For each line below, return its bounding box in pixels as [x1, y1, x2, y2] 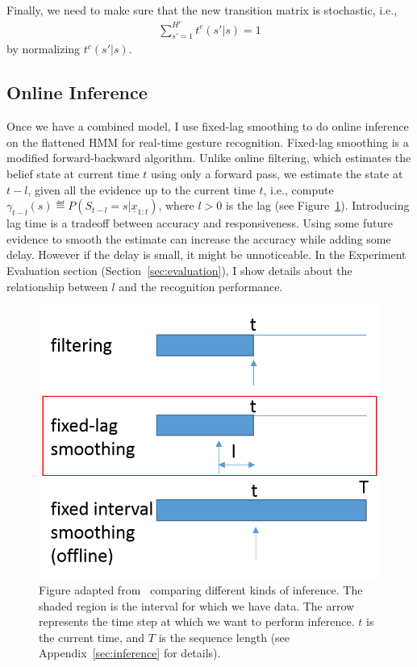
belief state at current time [6, 165, 140, 182]
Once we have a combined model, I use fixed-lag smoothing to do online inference [6, 118, 409, 135]
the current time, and [39, 628, 145, 645]
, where [158, 197, 194, 214]
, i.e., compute [263, 181, 334, 198]
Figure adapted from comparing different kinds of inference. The [39, 582, 363, 598]
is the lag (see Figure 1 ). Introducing [225, 197, 410, 214]
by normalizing [6, 40, 81, 57]
